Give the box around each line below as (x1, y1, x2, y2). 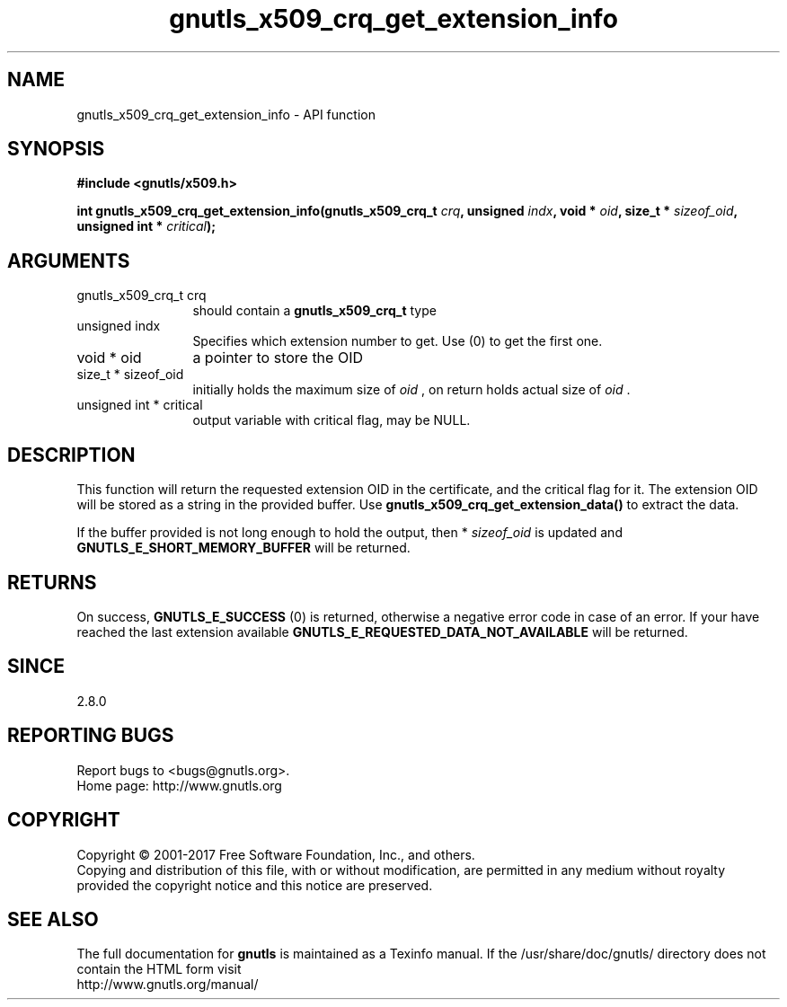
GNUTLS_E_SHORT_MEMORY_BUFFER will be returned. (76, 540, 411, 556)
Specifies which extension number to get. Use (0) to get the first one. (192, 333, 603, 349)
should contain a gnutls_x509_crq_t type (192, 303, 437, 319)
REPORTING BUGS (7, 724, 174, 747)
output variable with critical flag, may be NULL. (192, 412, 471, 428)
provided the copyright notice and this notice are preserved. (76, 877, 433, 893)
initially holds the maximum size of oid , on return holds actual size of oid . (192, 382, 631, 398)
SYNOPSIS (7, 137, 105, 161)
